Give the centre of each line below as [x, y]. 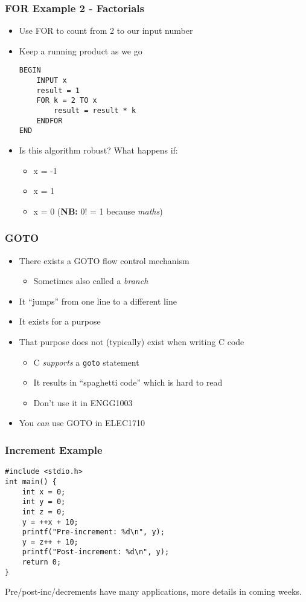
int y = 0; [44, 502]
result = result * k [95, 111]
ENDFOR [49, 121]
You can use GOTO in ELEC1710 [82, 423]
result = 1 [58, 90]
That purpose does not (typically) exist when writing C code [132, 341]
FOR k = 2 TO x [67, 101]
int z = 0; [44, 512]
